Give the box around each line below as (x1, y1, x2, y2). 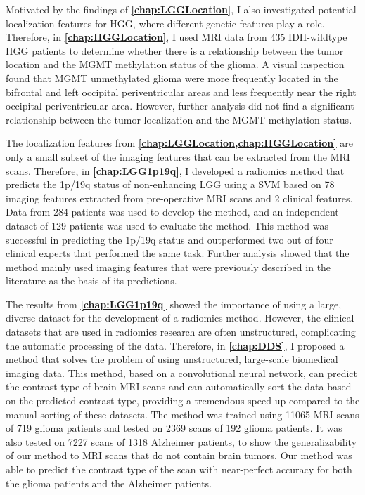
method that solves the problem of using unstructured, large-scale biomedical (6, 352, 338, 367)
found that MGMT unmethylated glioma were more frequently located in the (6, 70, 338, 85)
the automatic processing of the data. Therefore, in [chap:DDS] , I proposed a (6, 338, 345, 352)
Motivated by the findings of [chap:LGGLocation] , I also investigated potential (6, 2, 357, 16)
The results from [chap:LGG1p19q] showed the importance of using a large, (6, 296, 342, 311)
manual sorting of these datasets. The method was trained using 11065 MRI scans (6, 407, 359, 421)
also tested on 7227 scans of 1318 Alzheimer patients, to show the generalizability (6, 434, 357, 449)
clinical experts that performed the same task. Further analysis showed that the (6, 246, 350, 260)
